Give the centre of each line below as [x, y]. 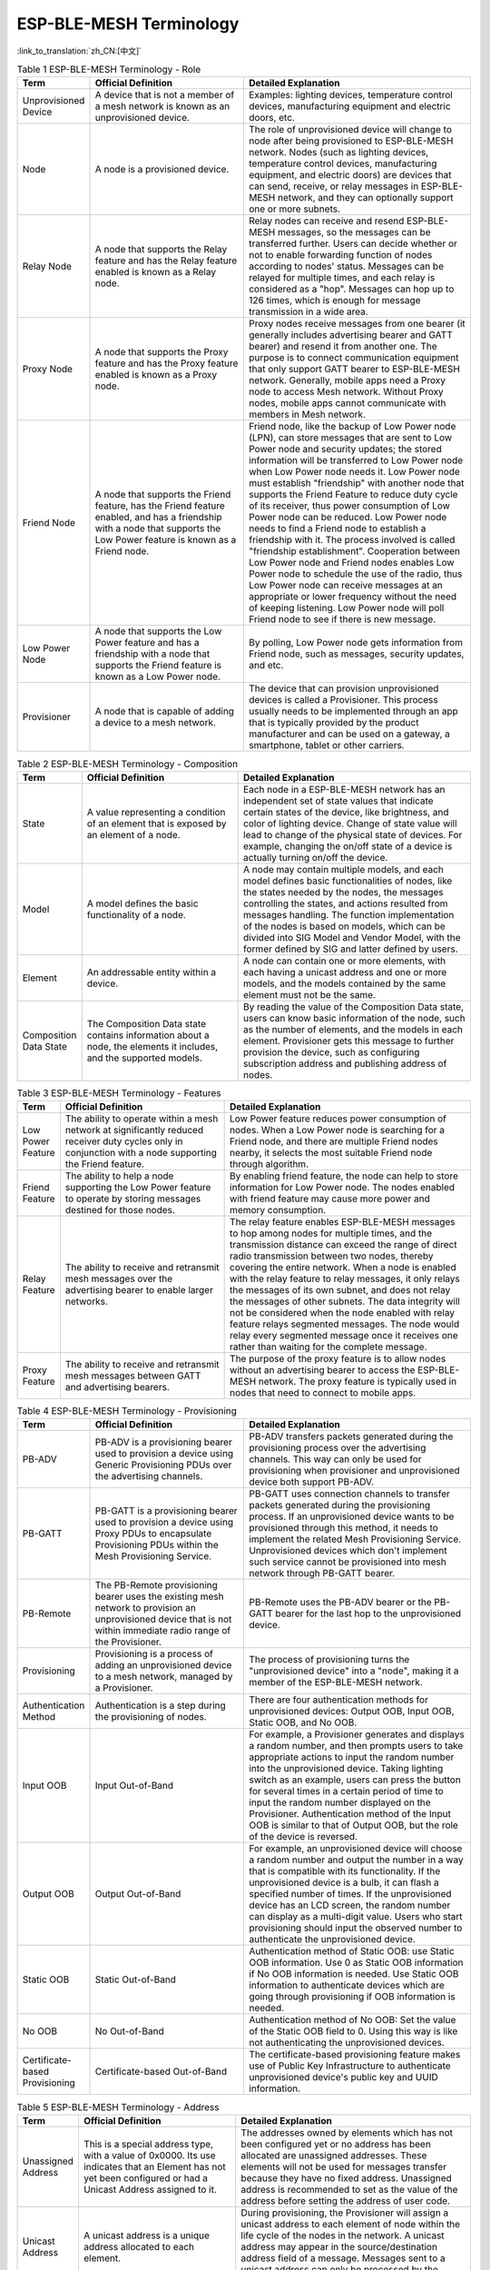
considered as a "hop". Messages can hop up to [351, 289]
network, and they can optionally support [365, 198]
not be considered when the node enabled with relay [343, 1313]
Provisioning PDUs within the [157, 1545]
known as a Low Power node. [158, 676]
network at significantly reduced [134, 1130]
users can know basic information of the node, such [355, 1018]
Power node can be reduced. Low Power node [348, 518]
